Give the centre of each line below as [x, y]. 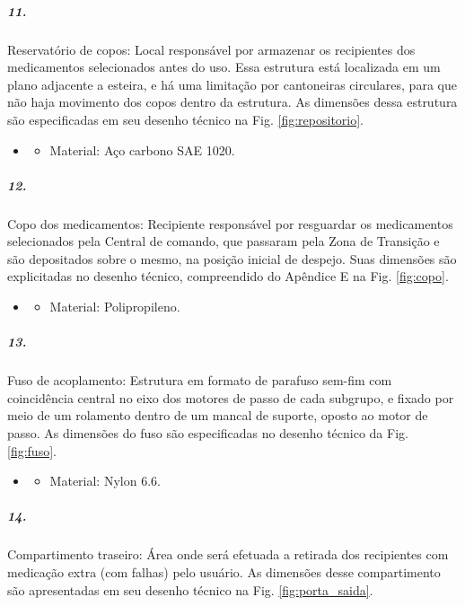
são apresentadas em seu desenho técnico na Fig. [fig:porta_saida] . [190, 589]
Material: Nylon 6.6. [105, 481]
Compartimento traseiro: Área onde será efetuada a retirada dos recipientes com [228, 554]
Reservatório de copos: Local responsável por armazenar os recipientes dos [211, 49]
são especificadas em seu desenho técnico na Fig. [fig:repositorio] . [186, 119]
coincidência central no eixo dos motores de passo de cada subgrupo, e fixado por [231, 397]
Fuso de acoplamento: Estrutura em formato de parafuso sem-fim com [200, 380]
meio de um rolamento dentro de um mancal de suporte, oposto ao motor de [218, 415]
